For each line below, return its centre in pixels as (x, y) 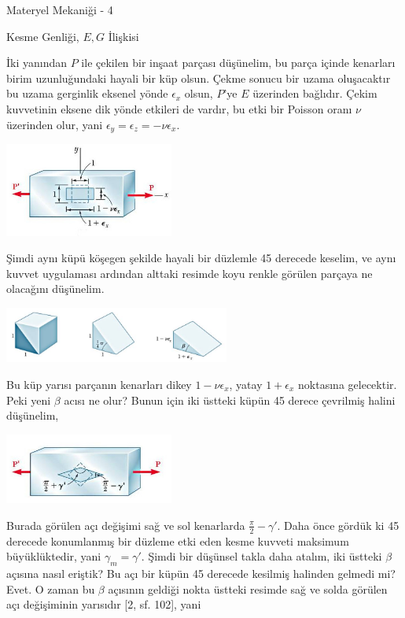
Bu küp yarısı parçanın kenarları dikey (99, 384)
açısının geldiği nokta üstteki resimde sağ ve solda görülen (248, 588)
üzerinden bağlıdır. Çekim (315, 93)
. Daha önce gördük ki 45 (338, 525)
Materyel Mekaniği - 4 (60, 9)
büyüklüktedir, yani (54, 556)
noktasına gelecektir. (348, 384)
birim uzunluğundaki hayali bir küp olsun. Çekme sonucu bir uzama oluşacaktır (199, 78)
